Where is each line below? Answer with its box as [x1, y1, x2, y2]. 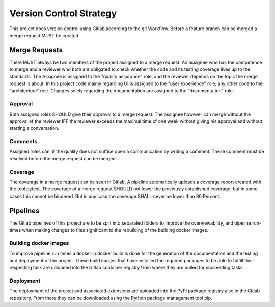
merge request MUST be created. [9, 32, 80, 38]
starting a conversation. [9, 125, 60, 131]
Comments [9, 138, 38, 145]
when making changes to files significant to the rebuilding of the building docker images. [22, 227, 209, 233]
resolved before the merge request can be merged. [9, 155, 117, 161]
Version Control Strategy [9, 8, 117, 19]
